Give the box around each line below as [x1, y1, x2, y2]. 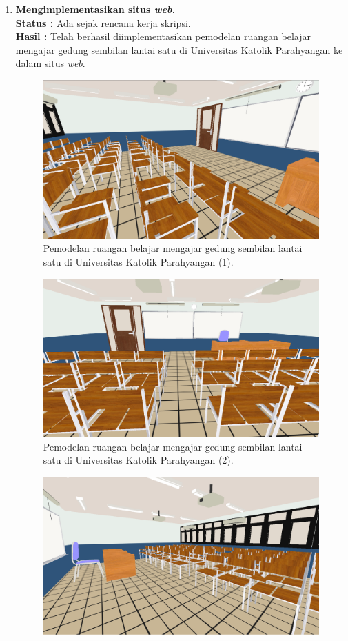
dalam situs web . [15, 56, 85, 70]
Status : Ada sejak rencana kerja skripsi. [15, 15, 191, 30]
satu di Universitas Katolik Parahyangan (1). [43, 254, 234, 268]
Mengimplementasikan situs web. [15, 2, 176, 16]
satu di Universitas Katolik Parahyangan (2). [43, 453, 234, 467]
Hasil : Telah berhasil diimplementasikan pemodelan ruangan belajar [15, 29, 311, 43]
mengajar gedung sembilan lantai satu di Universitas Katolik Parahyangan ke [15, 42, 343, 57]
